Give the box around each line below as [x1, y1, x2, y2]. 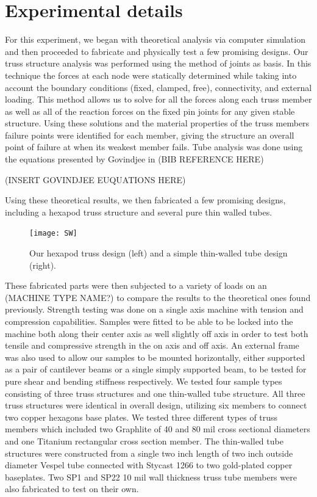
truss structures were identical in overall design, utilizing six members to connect [5, 399, 307, 412]
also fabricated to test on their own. [5, 482, 139, 495]
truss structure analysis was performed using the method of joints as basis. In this [5, 57, 312, 70]
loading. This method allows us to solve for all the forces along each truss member [5, 93, 312, 106]
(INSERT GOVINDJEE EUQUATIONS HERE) [5, 173, 186, 186]
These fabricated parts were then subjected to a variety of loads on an [5, 279, 267, 292]
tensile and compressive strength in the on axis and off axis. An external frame [5, 339, 299, 352]
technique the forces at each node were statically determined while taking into [5, 68, 297, 81]
